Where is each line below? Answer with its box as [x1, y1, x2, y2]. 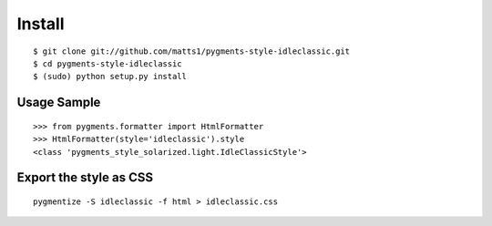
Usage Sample [16, 95, 101, 110]
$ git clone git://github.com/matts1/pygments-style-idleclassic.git [33, 46, 351, 56]
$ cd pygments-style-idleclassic [33, 58, 182, 68]
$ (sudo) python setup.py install [33, 71, 187, 82]
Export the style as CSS [16, 169, 154, 186]
